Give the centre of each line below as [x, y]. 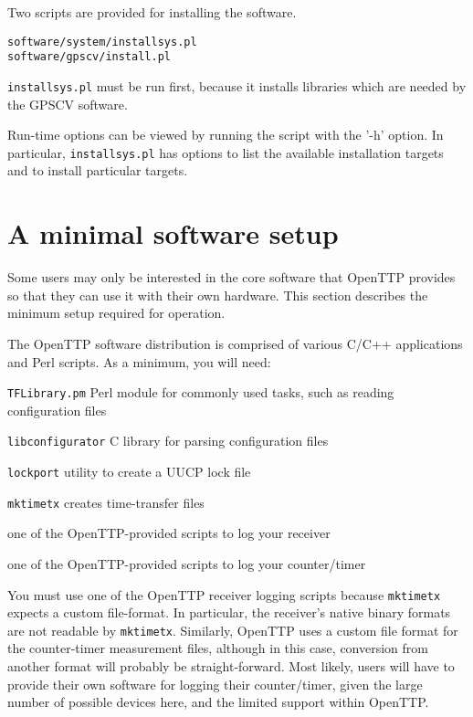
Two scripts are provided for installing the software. [152, 12]
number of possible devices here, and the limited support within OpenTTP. [218, 702]
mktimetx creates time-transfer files [106, 502]
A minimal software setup [173, 233]
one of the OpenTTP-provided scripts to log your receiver [169, 533]
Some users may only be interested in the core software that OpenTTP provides [231, 277]
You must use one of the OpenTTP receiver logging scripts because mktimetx [224, 594]
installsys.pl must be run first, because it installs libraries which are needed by [237, 85]
